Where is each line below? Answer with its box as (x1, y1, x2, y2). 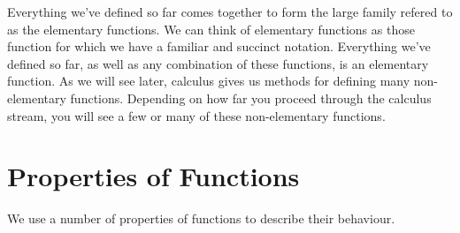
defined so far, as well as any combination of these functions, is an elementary (7, 54, 429, 72)
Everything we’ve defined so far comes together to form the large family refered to (7, 3, 453, 20)
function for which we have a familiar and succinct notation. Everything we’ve (7, 37, 431, 56)
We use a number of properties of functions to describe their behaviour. (7, 209, 395, 228)
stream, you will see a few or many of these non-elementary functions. (7, 106, 386, 124)
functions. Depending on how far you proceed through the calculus (70, 88, 432, 107)
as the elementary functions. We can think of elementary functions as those (7, 19, 415, 38)
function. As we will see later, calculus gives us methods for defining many (7, 71, 410, 90)
